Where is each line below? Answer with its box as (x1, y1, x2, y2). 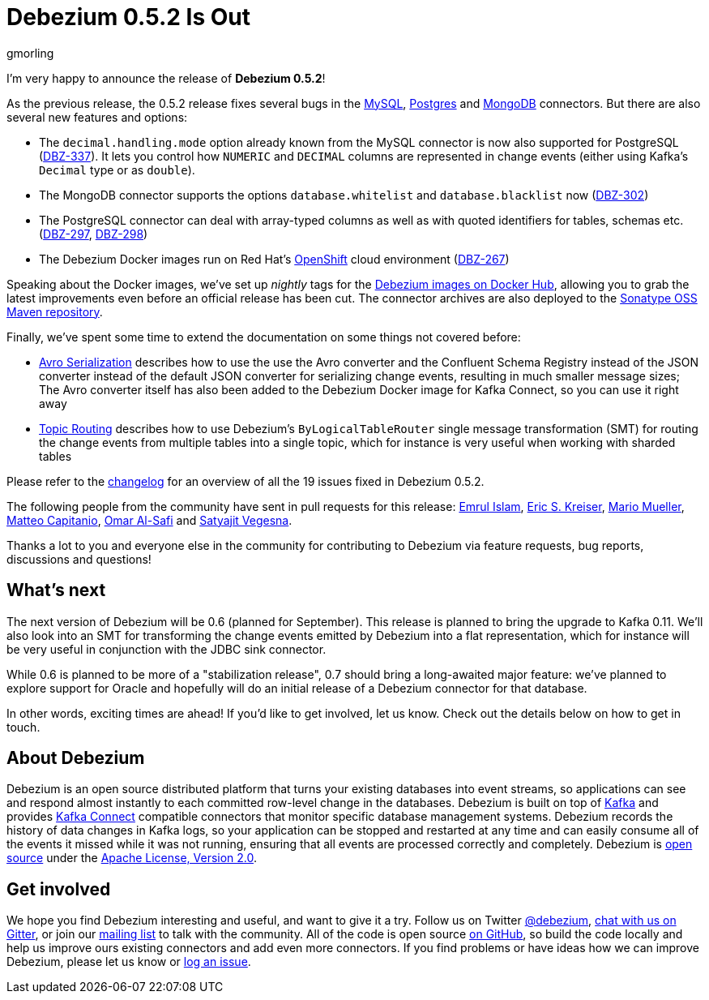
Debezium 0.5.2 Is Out (6, 3, 250, 31)
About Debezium (6, 748, 145, 769)
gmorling (6, 45, 54, 60)
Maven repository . (6, 304, 103, 319)
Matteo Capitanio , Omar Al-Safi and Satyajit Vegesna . (6, 513, 293, 527)
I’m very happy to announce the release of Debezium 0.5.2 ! (6, 71, 326, 85)
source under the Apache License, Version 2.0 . (6, 851, 258, 865)
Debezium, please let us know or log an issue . (6, 955, 251, 969)
